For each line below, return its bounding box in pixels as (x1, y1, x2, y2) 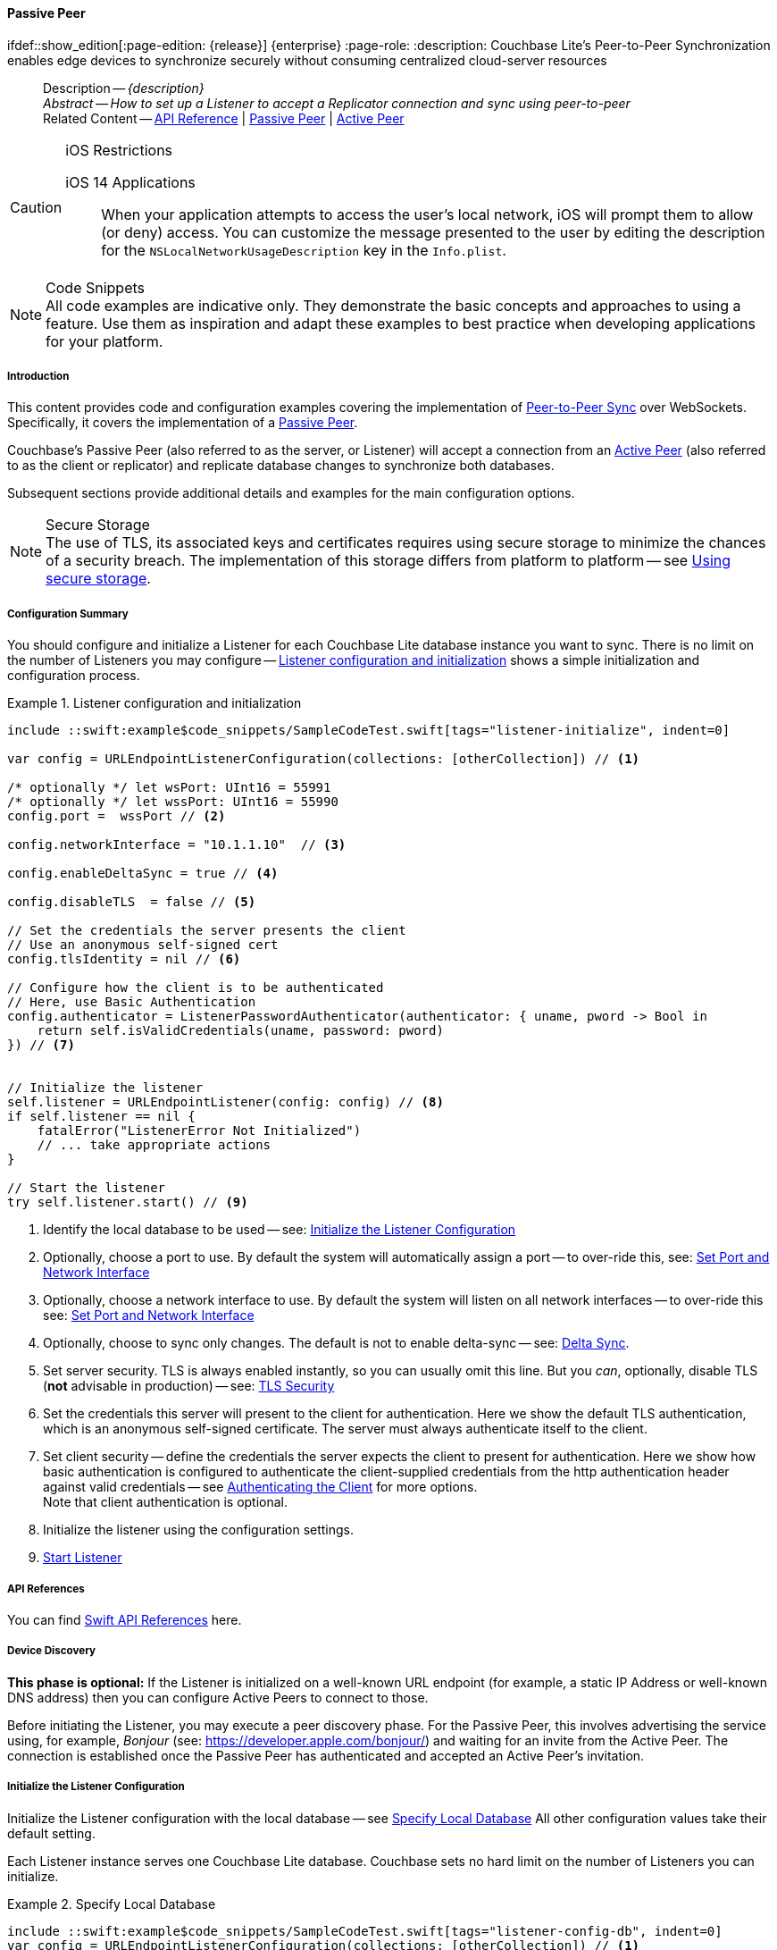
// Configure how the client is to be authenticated (7, 980, 384, 996)
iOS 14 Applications (65, 172, 196, 191)
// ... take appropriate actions (37, 1138, 272, 1153)
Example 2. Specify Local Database (7, 1895, 216, 1912)
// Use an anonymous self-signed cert (7, 937, 279, 953)
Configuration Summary (7, 607, 129, 620)
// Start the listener (7, 1181, 166, 1196)
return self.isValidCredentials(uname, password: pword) (37, 1023, 444, 1038)
